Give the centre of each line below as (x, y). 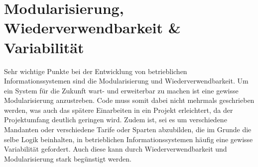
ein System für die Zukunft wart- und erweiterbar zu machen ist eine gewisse (121, 90)
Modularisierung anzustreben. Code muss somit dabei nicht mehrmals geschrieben (129, 100)
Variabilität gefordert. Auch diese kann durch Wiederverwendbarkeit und (116, 149)
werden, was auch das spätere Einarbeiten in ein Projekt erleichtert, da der (119, 110)
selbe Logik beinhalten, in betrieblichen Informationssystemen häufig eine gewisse (129, 139)
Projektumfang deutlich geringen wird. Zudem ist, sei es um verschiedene (116, 120)
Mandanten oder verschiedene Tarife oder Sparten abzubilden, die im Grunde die (128, 129)
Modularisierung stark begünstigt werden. (68, 158)
